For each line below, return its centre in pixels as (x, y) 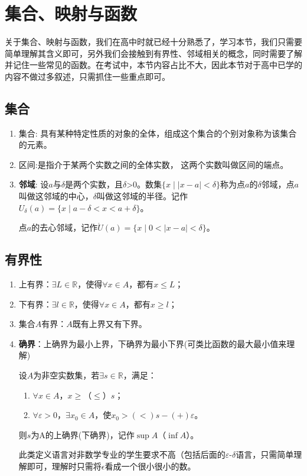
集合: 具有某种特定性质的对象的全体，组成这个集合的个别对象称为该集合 (158, 133)
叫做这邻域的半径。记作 (143, 196)
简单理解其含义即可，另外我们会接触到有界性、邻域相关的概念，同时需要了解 (153, 53)
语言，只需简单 (265, 454)
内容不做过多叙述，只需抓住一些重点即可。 (87, 76)
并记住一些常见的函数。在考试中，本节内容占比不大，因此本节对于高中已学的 (153, 65)
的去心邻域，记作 (65, 227)
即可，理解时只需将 (64, 466)
